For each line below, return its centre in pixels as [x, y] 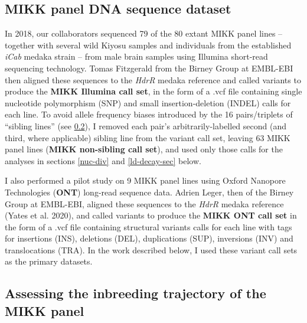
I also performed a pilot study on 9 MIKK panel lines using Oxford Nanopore [145, 180]
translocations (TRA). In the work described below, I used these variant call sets [151, 249]
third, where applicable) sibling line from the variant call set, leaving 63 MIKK [148, 137]
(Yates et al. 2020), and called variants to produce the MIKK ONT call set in [151, 215]
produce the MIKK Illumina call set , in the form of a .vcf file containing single [153, 91]
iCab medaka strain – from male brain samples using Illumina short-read [136, 56]
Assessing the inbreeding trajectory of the [135, 293]
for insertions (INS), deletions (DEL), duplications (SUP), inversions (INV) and [149, 238]
